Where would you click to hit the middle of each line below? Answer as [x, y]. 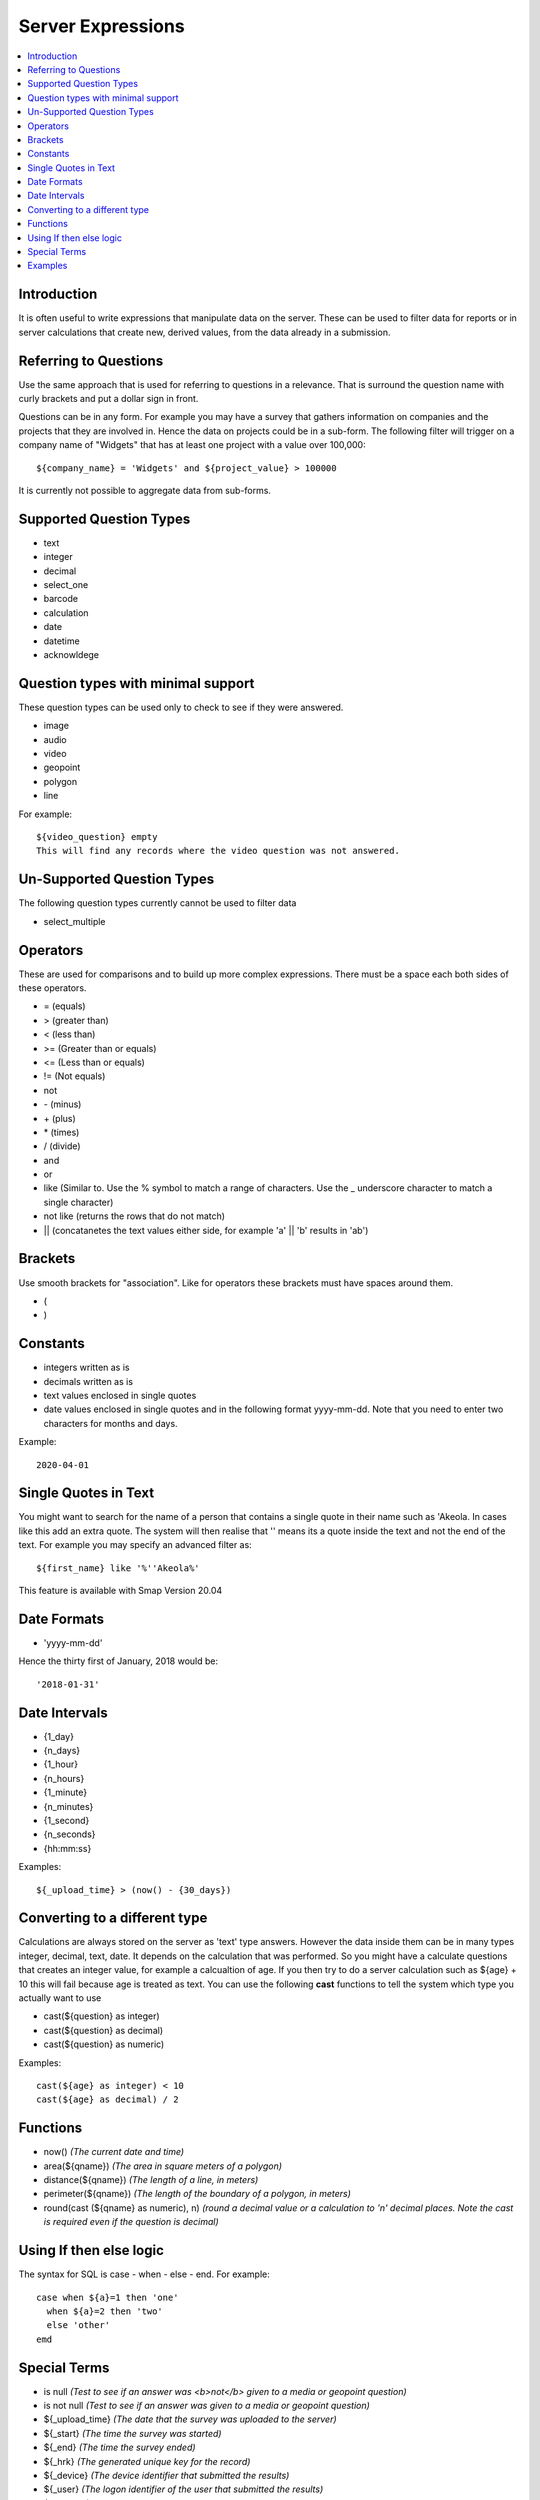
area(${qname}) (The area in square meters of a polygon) [163, 2166]
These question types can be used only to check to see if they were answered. [181, 707]
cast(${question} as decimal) [103, 2030]
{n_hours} [64, 1778]
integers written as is [86, 1367]
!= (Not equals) [74, 1076]
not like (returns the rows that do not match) [134, 1216]
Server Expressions [101, 26]
